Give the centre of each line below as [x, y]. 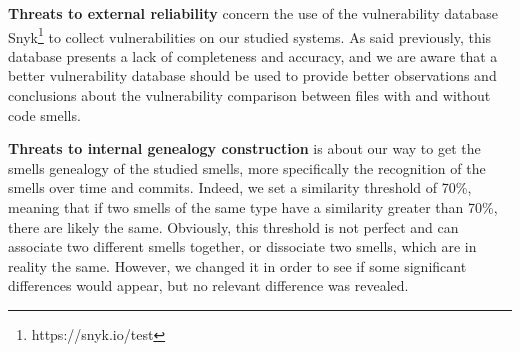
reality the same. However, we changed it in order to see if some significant [237, 265]
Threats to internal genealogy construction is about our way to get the [244, 148]
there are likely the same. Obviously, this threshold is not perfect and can [233, 226]
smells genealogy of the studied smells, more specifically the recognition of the [247, 167]
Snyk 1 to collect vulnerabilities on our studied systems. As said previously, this [250, 35]
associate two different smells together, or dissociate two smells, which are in [242, 246]
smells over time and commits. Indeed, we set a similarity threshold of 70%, [240, 187]
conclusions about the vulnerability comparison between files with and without [249, 95]
